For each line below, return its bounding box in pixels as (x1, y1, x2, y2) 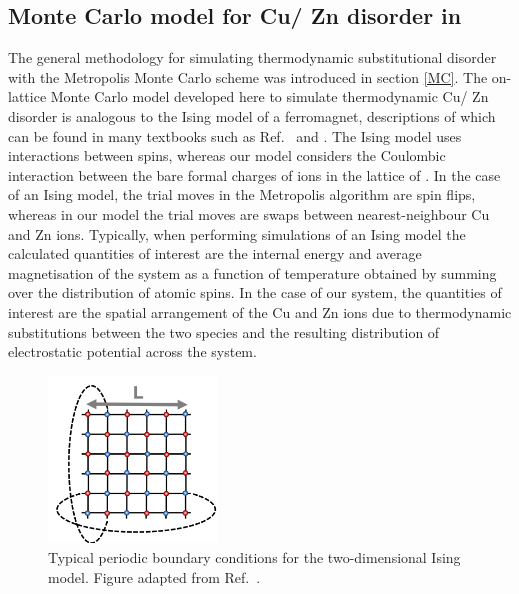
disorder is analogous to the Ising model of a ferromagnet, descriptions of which (8, 105, 496, 126)
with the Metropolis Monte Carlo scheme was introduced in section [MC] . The (8, 66, 488, 87)
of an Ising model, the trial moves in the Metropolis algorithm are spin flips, (8, 184, 476, 205)
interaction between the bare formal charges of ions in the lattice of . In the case (8, 164, 501, 185)
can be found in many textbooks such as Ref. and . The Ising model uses (8, 125, 462, 146)
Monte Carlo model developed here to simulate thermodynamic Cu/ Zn (50, 86, 489, 107)
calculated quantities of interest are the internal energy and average (8, 243, 422, 264)
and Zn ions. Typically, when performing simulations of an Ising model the (8, 223, 466, 244)
